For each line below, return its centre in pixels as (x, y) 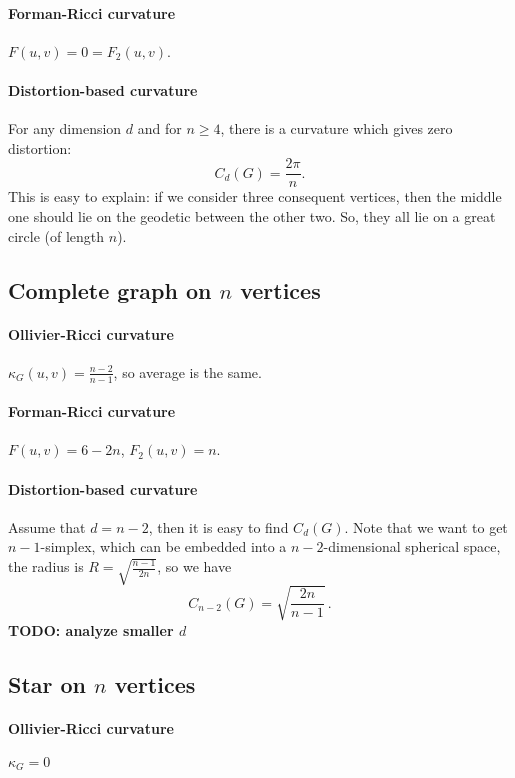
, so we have (194, 566)
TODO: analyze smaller (91, 629)
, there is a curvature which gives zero (336, 128)
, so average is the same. (187, 371)
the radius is (46, 566)
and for (159, 128)
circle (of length (56, 235)
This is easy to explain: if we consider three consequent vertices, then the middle (255, 196)
